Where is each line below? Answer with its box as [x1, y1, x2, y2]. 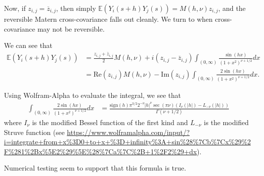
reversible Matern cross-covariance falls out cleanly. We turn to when [4, 14, 213, 24]
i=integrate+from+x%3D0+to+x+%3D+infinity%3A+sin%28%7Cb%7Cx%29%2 [4, 136, 251, 147]
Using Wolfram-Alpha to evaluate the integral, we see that [4, 90, 181, 100]
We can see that [4, 40, 53, 50]
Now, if [4, 3, 26, 13]
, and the [218, 3, 246, 13]
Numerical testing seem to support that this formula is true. [4, 163, 186, 173]
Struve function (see [4, 127, 65, 137]
